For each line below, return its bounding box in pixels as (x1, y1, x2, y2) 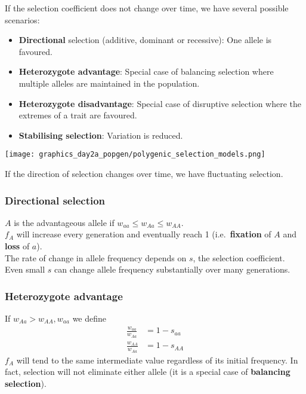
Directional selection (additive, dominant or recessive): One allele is (18, 33, 272, 46)
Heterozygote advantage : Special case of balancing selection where (18, 65, 274, 78)
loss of (5, 240, 30, 252)
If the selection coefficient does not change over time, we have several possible (5, 2, 289, 14)
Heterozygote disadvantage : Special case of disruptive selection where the (18, 97, 301, 109)
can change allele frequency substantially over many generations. (54, 263, 290, 276)
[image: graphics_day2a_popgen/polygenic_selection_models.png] (5, 150, 265, 159)
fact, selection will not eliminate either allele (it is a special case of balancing (5, 365, 290, 378)
